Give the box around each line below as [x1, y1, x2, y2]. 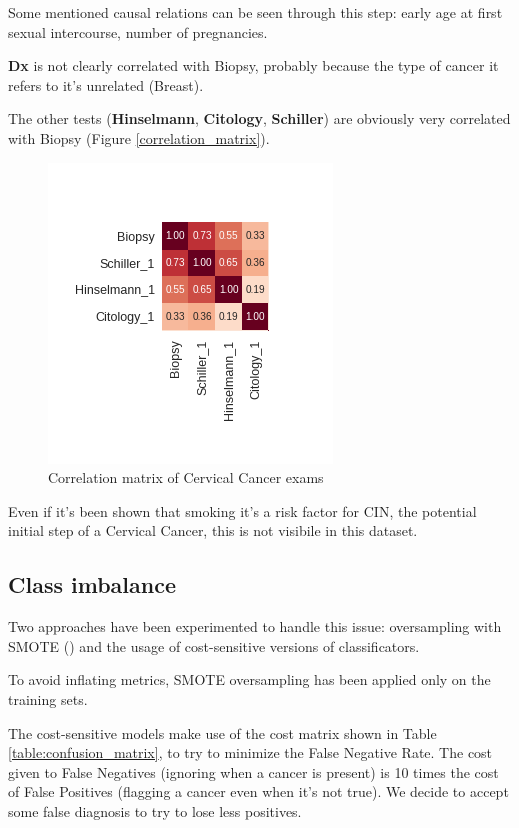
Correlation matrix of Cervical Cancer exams [48, 467, 324, 488]
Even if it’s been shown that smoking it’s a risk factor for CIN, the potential [8, 500, 477, 521]
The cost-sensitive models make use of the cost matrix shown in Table [8, 722, 437, 743]
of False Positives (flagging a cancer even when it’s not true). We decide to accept [8, 781, 509, 802]
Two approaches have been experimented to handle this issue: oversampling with [8, 616, 502, 637]
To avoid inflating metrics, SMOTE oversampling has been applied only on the [8, 669, 491, 690]
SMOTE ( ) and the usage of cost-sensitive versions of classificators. [8, 635, 420, 656]
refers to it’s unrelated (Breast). [8, 74, 204, 95]
